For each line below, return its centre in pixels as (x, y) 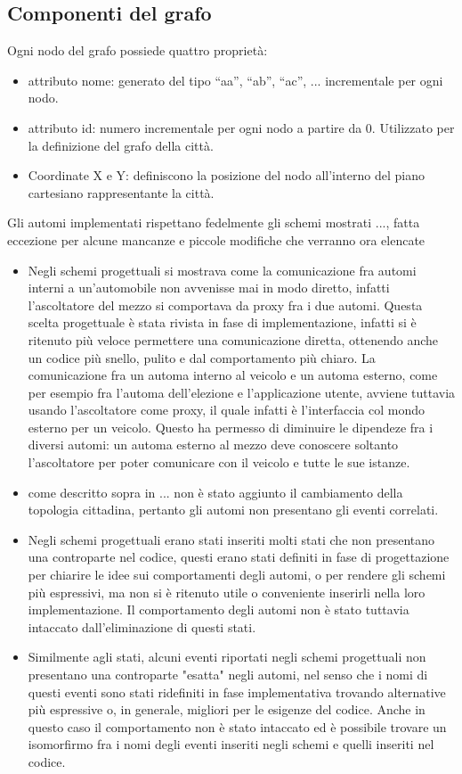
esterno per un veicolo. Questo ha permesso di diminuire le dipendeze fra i (231, 427)
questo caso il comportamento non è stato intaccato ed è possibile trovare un (237, 726)
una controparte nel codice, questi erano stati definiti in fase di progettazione (239, 557)
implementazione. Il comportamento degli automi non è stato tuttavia (219, 609)
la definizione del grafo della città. (121, 145)
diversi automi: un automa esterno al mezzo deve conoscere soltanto (213, 445)
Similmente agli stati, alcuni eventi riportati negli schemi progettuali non (227, 657)
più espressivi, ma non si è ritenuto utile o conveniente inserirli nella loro (227, 592)
